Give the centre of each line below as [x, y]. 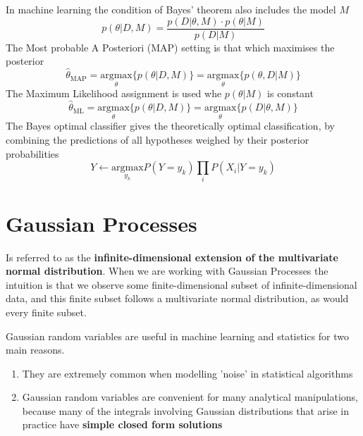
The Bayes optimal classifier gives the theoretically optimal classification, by [170, 126]
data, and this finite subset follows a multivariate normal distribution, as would [177, 298]
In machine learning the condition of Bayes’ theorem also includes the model [171, 9]
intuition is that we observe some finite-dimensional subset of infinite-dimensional [181, 284]
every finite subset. [46, 312]
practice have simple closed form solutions [122, 424]
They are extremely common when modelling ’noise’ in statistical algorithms [187, 373]
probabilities [32, 153]
